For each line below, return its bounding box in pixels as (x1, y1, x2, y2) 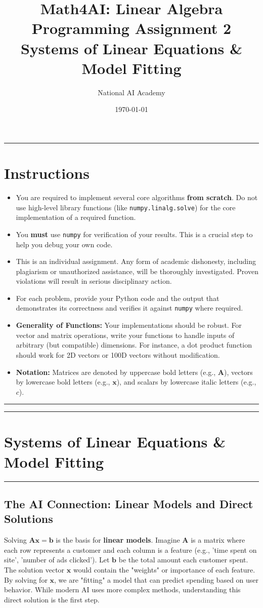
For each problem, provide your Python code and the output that (16, 292, 220, 303)
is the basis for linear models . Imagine (56, 535, 180, 545)
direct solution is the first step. (4, 594, 100, 604)
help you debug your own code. (16, 239, 113, 249)
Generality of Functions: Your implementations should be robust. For (16, 320, 242, 330)
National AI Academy (98, 87, 165, 97)
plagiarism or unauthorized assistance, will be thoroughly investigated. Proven (16, 265, 258, 276)
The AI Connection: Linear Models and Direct (4, 496, 253, 511)
